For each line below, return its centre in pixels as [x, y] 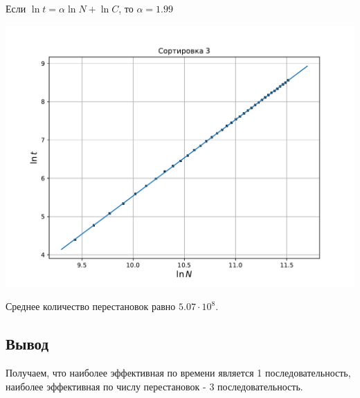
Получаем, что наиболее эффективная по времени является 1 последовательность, [178, 372]
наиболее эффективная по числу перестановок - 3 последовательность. [154, 386]
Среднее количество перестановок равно [91, 306]
